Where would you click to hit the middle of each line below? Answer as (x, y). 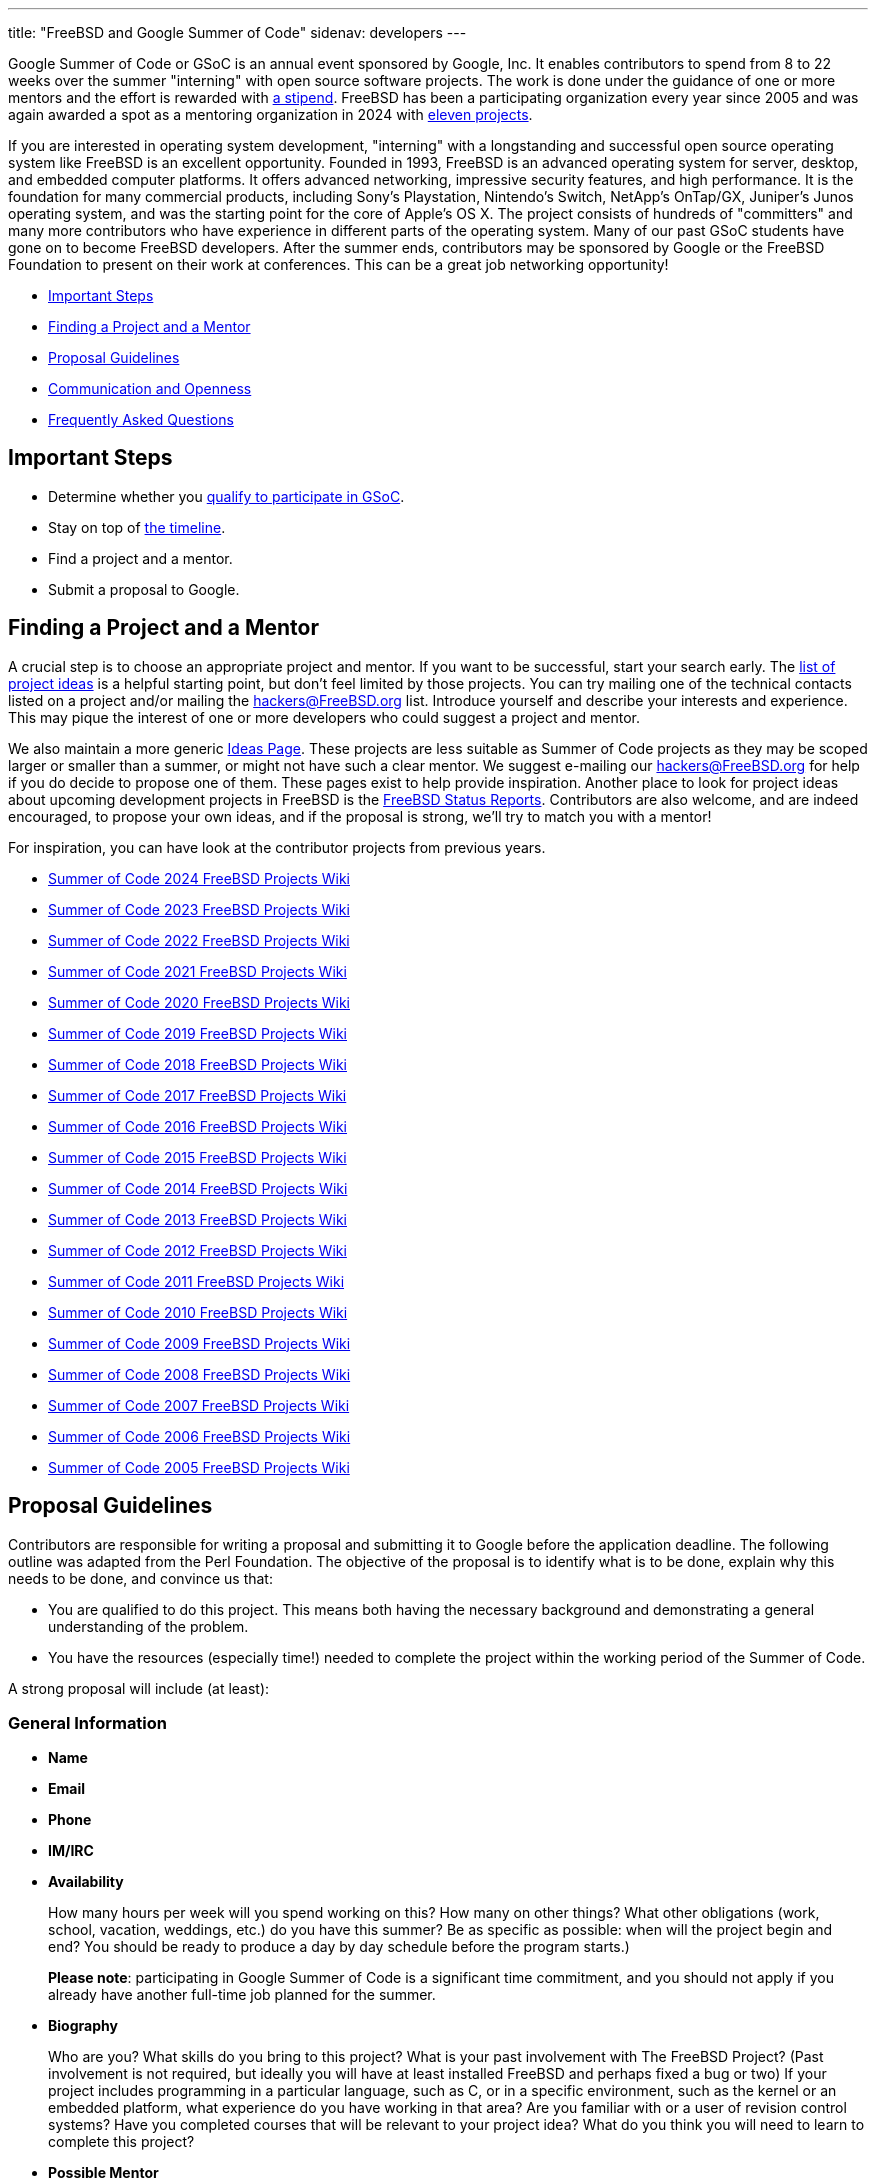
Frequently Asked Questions (141, 419)
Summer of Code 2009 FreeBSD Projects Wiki (199, 1343)
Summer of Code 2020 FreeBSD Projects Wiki (199, 1002)
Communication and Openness (150, 388)
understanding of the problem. (148, 1626)
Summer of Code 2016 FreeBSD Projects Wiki (198, 1126)
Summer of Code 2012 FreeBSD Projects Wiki (197, 1250)
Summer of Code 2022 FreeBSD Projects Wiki (199, 940)
